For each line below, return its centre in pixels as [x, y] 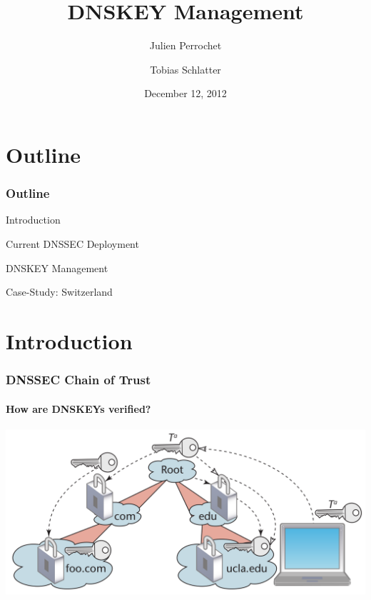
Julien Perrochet [185, 45]
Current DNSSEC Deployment [72, 243]
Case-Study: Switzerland [59, 292]
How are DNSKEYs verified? [78, 408]
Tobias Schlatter [185, 69]
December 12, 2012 [185, 93]
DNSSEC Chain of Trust [78, 379]
